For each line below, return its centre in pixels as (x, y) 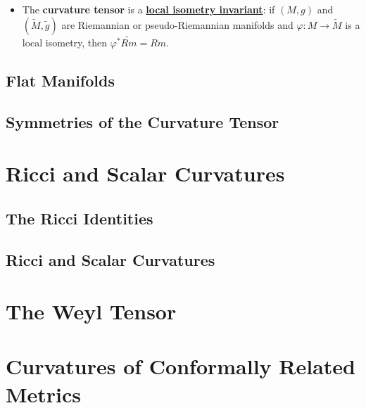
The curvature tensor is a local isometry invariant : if (149, 9)
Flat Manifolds (60, 80)
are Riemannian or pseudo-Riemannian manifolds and (177, 24)
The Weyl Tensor (91, 311)
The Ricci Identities (80, 218)
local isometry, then (65, 42)
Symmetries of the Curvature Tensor (143, 121)
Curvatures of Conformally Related (181, 366)
